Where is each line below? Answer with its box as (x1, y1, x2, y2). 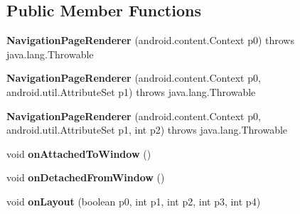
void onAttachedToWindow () (6, 146, 151, 161)
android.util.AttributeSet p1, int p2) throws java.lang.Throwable (6, 122, 288, 137)
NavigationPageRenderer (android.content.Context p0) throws (6, 33, 294, 48)
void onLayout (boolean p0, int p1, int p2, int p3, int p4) (6, 193, 261, 208)
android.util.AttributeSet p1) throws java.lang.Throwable (6, 84, 256, 99)
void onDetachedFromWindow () (6, 170, 165, 185)
